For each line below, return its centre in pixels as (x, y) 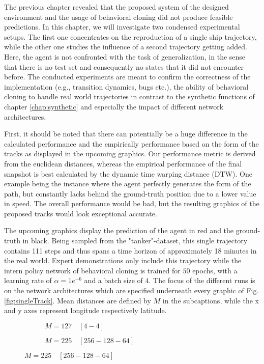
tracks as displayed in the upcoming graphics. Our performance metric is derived (130, 153)
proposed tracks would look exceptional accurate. (81, 213)
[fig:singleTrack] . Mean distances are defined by (78, 300)
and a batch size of (113, 280)
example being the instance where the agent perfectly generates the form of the (128, 184)
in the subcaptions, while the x (211, 300)
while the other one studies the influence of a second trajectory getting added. (126, 47)
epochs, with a (215, 270)
